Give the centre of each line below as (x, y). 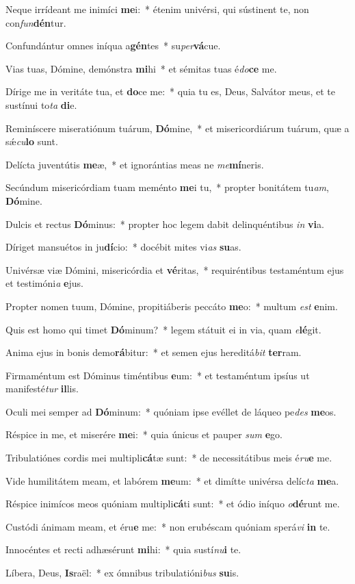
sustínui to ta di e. (41, 104)
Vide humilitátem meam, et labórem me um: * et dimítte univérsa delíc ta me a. (172, 480)
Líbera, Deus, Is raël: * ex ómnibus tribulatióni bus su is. (122, 573)
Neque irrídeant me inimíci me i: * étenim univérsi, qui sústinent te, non (157, 9)
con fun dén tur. (36, 22)
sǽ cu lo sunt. (32, 141)
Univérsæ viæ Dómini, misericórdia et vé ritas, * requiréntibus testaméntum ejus (175, 269)
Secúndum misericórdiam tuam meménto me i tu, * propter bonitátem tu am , (167, 187)
